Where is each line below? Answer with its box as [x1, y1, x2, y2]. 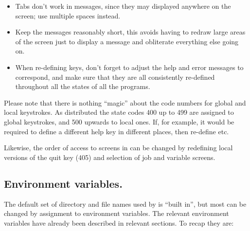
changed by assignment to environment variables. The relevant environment [4, 208, 229, 218]
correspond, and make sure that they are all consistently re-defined [15, 71, 215, 82]
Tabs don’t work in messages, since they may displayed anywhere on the [15, 1, 231, 11]
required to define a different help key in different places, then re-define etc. [4, 126, 229, 136]
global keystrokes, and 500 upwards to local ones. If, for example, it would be [4, 116, 234, 126]
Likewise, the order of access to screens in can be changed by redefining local [4, 142, 233, 153]
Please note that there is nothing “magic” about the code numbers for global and [4, 97, 246, 107]
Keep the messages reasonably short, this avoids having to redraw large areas [15, 27, 246, 37]
